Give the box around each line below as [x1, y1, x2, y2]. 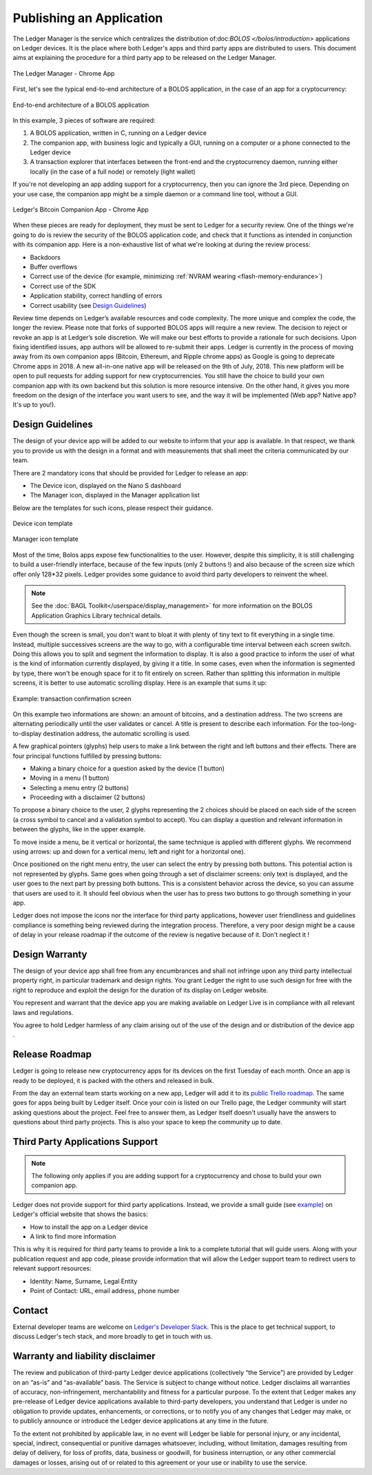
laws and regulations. [12, 1008, 74, 1016]
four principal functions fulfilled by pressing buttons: [12, 752, 162, 760]
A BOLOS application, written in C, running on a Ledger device [30, 129, 207, 137]
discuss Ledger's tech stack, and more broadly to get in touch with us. [12, 1332, 213, 1341]
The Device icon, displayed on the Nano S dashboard [30, 481, 182, 489]
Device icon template [12, 519, 73, 528]
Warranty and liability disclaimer [12, 1350, 156, 1362]
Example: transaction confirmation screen [12, 694, 132, 703]
